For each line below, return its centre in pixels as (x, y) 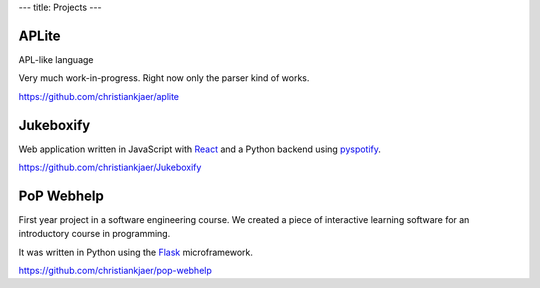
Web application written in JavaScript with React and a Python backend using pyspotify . (200, 149)
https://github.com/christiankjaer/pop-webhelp (115, 271)
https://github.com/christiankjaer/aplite (99, 96)
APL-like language (56, 59)
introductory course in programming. (94, 234)
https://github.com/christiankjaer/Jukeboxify (110, 167)
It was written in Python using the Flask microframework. (136, 252)
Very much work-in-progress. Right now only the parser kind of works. (164, 78)
